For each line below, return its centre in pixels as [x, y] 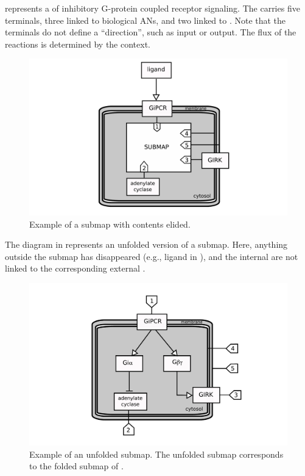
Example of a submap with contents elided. [110, 224]
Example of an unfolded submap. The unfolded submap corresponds [156, 454]
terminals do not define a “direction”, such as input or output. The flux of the [151, 32]
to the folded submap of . [76, 466]
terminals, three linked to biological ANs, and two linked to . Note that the [145, 20]
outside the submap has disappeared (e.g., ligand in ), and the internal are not [152, 256]
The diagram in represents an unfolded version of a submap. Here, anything [146, 244]
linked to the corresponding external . [75, 268]
